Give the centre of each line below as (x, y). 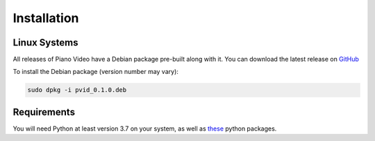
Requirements (44, 112)
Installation (46, 18)
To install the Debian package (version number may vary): (95, 72)
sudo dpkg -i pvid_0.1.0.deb (77, 90)
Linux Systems (45, 43)
